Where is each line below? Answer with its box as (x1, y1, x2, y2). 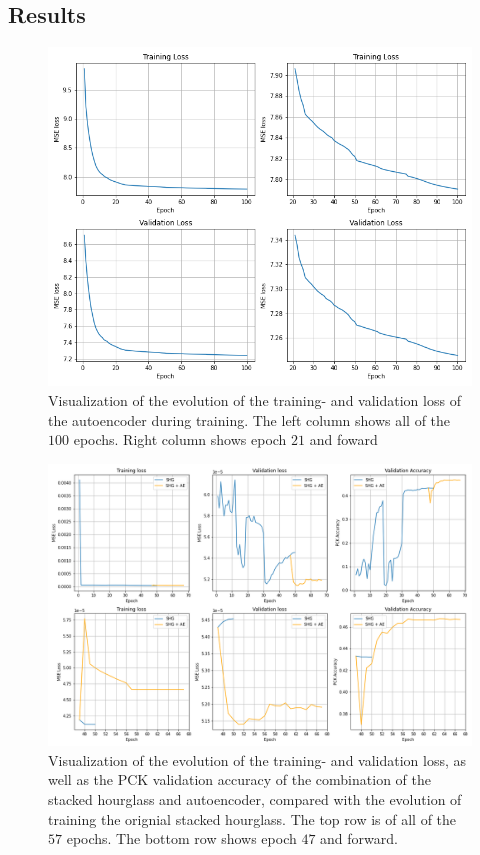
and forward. (320, 828, 398, 849)
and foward (309, 429, 378, 450)
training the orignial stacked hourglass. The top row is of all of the (48, 808, 457, 829)
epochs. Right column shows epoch (73, 429, 287, 450)
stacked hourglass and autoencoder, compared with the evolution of (48, 788, 462, 809)
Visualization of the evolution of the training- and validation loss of (48, 389, 461, 410)
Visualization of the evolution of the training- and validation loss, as (48, 749, 467, 770)
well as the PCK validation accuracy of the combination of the (48, 769, 431, 790)
